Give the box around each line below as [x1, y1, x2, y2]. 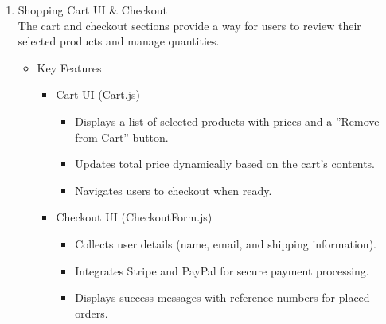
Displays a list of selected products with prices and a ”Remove [75, 112, 380, 129]
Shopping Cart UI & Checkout [18, 2, 167, 18]
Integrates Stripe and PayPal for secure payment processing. [75, 262, 369, 279]
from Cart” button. [75, 128, 169, 145]
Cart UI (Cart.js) [56, 86, 140, 103]
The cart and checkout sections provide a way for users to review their [18, 17, 361, 33]
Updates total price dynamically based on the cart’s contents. [75, 155, 376, 172]
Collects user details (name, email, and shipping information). [75, 235, 376, 252]
